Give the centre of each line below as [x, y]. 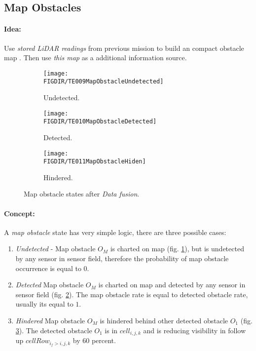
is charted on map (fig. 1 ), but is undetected [177, 249]
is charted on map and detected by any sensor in [172, 285]
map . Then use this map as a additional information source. [95, 58]
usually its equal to [44, 304]
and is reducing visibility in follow [194, 330]
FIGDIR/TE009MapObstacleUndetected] [104, 82]
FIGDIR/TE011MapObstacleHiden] [95, 162]
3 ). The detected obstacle [54, 330]
